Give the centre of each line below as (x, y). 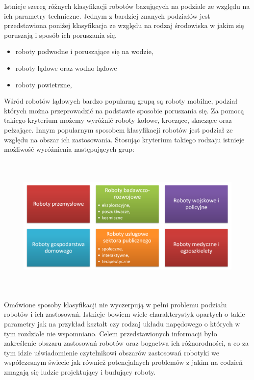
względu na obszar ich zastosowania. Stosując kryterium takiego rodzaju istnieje (124, 139)
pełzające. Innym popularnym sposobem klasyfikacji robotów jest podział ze (118, 129)
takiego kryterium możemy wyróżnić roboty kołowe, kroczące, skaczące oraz (118, 120)
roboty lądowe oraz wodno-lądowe (66, 68)
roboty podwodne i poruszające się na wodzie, (84, 51)
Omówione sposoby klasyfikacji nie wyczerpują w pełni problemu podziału (115, 304)
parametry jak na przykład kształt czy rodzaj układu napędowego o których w (122, 324)
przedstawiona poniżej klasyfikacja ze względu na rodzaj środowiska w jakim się (124, 25)
